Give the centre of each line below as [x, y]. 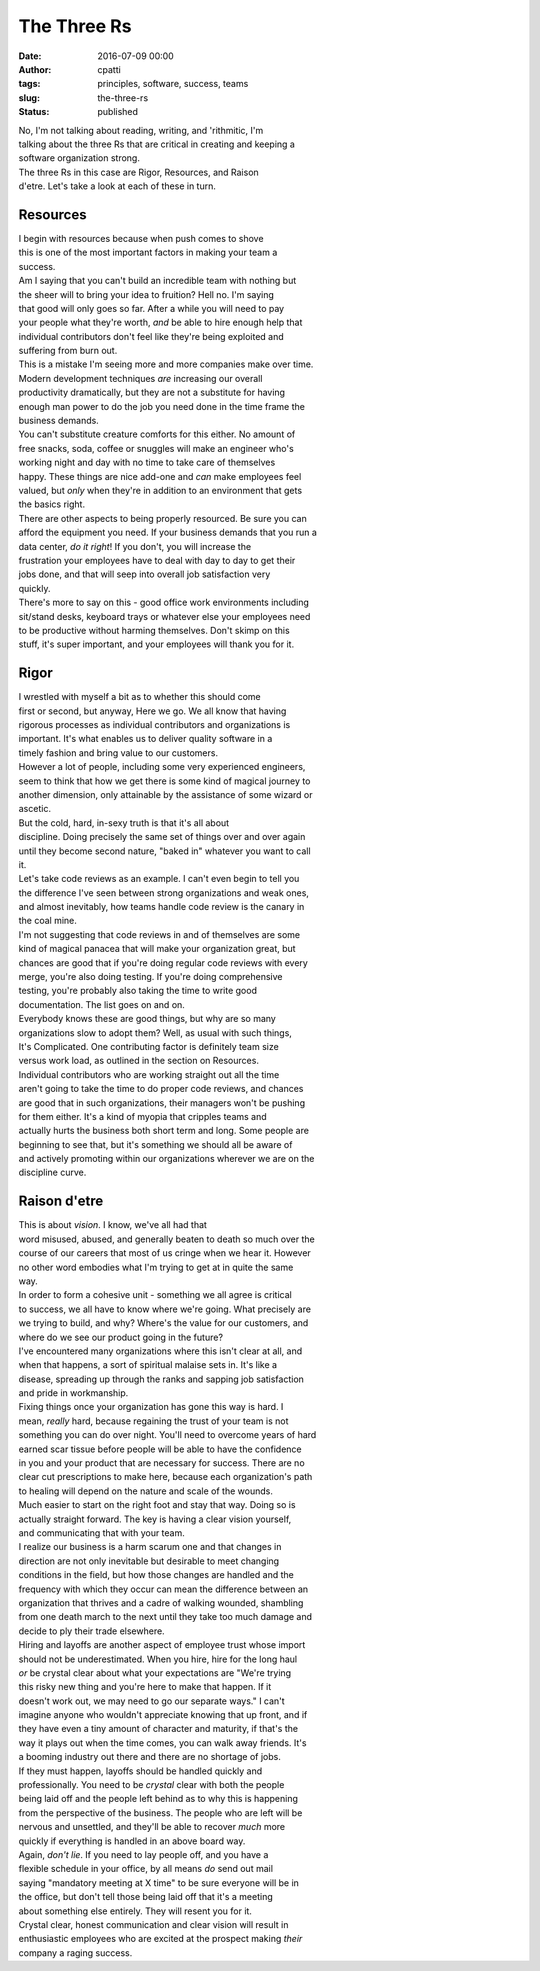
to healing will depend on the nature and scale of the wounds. [146, 1491]
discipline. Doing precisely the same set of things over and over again [162, 837]
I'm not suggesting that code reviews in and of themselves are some [159, 934]
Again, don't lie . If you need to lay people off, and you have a [143, 1854]
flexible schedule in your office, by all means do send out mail [146, 1869]
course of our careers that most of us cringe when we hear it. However [165, 1253]
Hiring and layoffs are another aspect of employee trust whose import [162, 1645]
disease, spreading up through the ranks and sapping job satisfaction [161, 1379]
